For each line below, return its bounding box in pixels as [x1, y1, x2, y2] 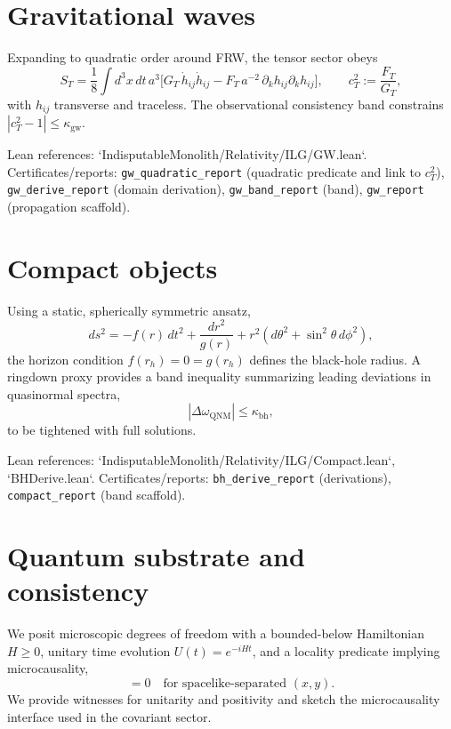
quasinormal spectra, [7, 384, 121, 403]
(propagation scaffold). [7, 197, 131, 216]
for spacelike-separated [163, 677, 287, 690]
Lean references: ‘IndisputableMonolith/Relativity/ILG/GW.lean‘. [7, 145, 367, 164]
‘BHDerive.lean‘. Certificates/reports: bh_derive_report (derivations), [7, 468, 391, 486]
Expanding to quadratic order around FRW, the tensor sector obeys [7, 48, 378, 67]
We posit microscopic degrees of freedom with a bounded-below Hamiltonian [7, 624, 424, 643]
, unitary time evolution [40, 641, 171, 660]
